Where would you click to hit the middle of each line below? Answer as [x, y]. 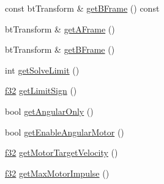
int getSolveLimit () [42, 70]
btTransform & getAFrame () [60, 29]
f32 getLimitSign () [41, 90]
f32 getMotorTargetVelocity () [61, 152]
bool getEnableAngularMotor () [65, 132]
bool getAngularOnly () [49, 111]
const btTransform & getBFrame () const [82, 8]
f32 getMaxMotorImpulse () [57, 173]
